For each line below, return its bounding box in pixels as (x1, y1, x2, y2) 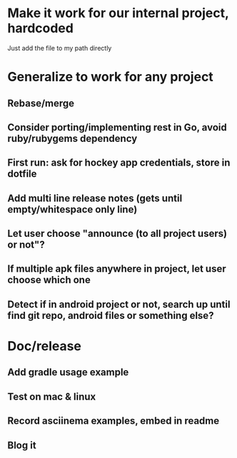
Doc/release (7, 338, 82, 355)
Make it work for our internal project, (7, 5, 229, 21)
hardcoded (7, 20, 74, 36)
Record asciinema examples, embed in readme (7, 415, 220, 427)
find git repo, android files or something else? (7, 309, 214, 322)
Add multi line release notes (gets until (7, 192, 183, 204)
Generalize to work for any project (7, 69, 214, 85)
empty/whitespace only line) (7, 203, 138, 215)
